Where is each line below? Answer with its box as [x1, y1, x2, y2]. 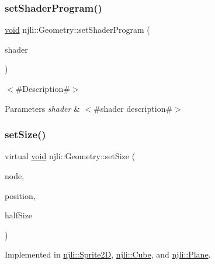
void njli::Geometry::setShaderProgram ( [5, 23, 150, 36]
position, [5, 189, 36, 201]
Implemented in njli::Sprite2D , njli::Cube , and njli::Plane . [5, 248, 211, 260]
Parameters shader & [5, 102, 80, 114]
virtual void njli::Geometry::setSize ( [5, 150, 136, 162]
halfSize [5, 209, 33, 221]
